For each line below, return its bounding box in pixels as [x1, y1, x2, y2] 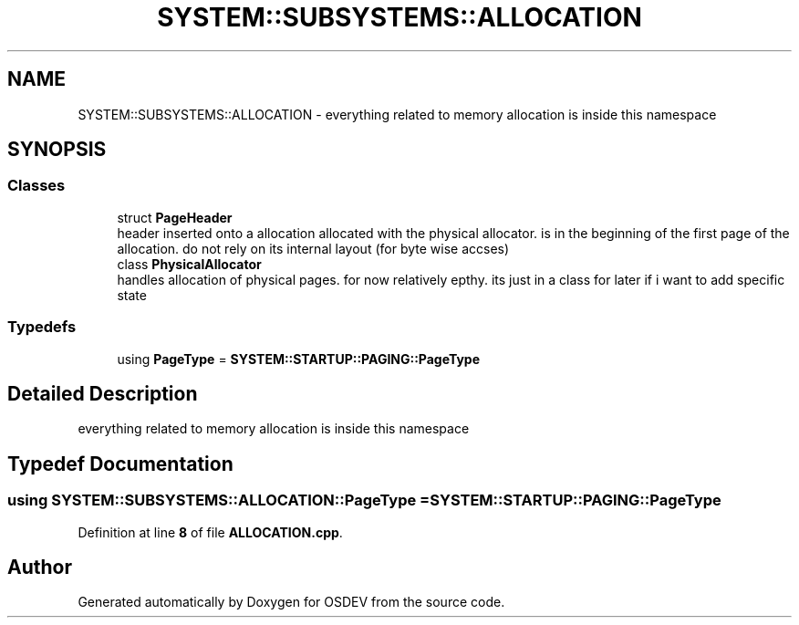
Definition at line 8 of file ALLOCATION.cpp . [78, 524, 343, 540]
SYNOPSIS [7, 138, 107, 161]
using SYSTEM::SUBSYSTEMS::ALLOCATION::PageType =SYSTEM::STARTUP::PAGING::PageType [7, 491, 721, 510]
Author [7, 556, 72, 579]
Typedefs [7, 318, 77, 337]
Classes [7, 176, 66, 195]
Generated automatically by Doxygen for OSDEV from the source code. [78, 594, 505, 610]
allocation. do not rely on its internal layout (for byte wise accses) [117, 240, 510, 256]
